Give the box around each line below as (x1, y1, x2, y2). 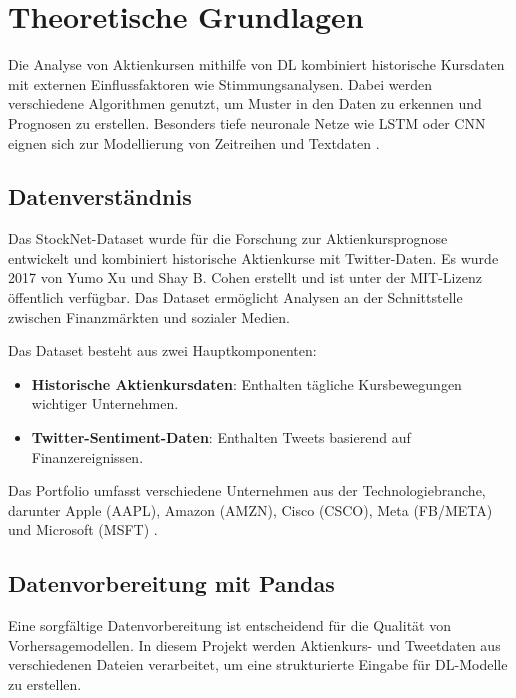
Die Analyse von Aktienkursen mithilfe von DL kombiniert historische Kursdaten (8, 54, 505, 75)
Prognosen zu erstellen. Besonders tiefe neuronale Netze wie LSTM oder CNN (8, 112, 486, 133)
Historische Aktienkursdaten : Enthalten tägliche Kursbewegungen (31, 373, 462, 394)
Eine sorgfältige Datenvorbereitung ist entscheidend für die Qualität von (8, 615, 451, 636)
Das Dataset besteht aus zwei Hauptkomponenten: (8, 340, 317, 361)
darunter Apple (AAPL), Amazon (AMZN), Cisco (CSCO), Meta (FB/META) (8, 499, 493, 520)
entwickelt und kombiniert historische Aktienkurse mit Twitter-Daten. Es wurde (8, 247, 499, 268)
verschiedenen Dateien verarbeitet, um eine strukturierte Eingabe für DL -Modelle (8, 654, 508, 675)
